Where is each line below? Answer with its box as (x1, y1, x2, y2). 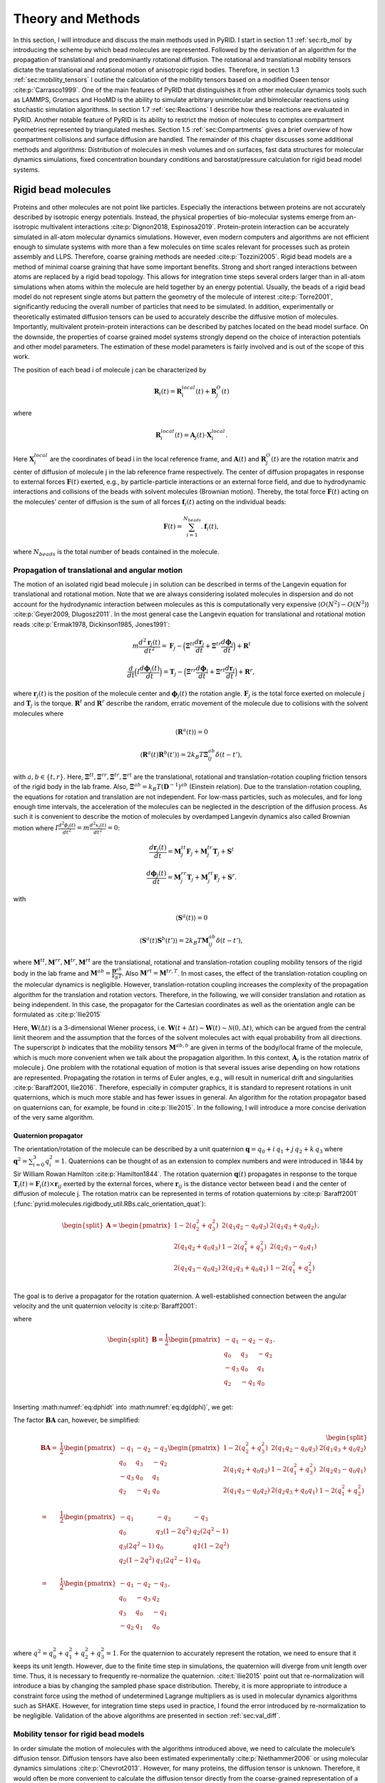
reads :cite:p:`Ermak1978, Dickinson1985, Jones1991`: (13, 620, 170, 628)
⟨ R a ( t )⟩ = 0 (175, 727, 208, 736)
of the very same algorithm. (13, 1113, 95, 1122)
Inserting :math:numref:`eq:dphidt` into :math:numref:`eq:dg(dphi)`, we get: (13, 1402, 234, 1411)
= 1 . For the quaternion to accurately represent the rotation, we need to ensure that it (106, 1648, 356, 1657)
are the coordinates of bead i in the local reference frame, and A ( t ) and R (49, 454, 267, 463)
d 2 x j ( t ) (89, 820, 107, 829)
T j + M (186, 873, 208, 883)
